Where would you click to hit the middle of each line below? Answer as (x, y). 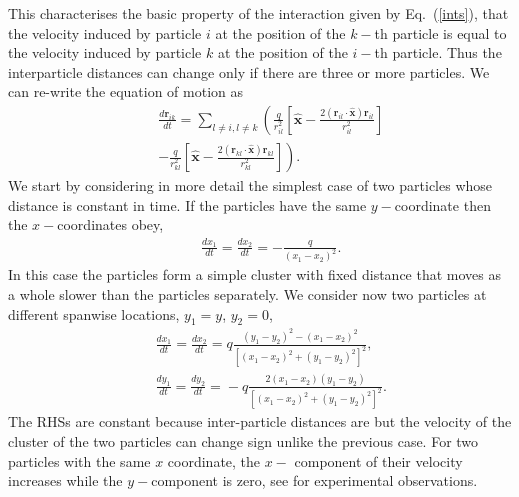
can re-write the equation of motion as (126, 91)
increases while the (65, 480)
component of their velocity (378, 460)
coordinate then (442, 204)
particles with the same (79, 460)
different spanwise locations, (94, 313)
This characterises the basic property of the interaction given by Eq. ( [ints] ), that (258, 13)
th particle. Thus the (438, 52)
